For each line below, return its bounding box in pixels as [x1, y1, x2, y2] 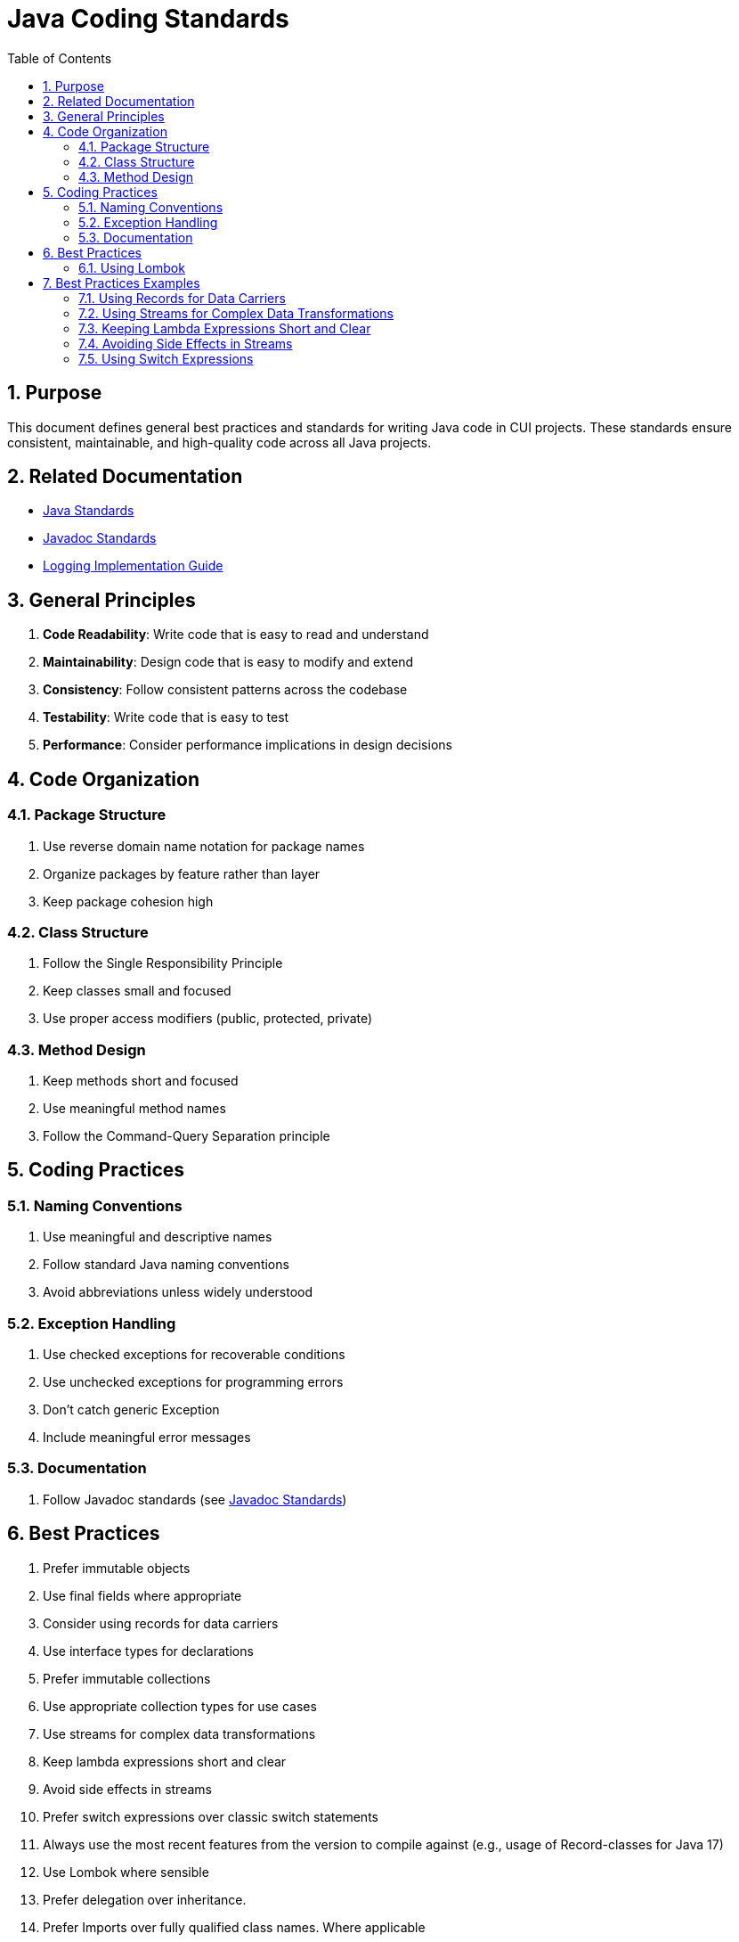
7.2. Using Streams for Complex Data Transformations [78, 305, 394, 321]
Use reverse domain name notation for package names [43, 838, 365, 854]
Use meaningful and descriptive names [43, 1229, 272, 1245]
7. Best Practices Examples [43, 275, 200, 291]
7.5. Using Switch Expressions [78, 350, 254, 366]
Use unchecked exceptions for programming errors [43, 1373, 344, 1389]
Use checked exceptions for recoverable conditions [43, 1346, 345, 1362]
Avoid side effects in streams [43, 1781, 212, 1797]
